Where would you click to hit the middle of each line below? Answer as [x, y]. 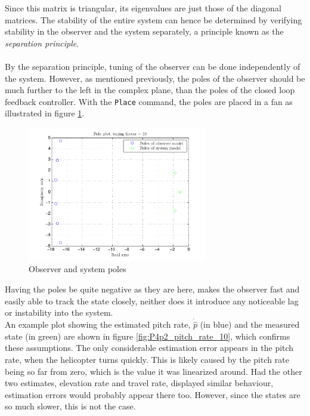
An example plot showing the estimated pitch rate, [98, 324]
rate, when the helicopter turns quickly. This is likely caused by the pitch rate [147, 360]
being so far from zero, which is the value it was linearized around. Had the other [154, 371]
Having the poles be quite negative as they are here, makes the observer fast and [152, 289]
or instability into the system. [59, 312]
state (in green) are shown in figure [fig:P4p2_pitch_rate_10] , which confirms [148, 336]
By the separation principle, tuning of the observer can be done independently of [153, 66]
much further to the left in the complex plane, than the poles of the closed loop [150, 90]
